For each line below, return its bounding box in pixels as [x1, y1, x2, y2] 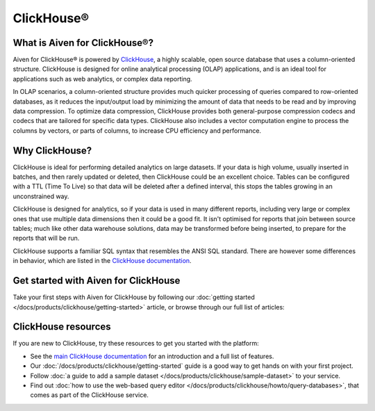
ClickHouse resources [12, 321, 111, 333]
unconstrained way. [12, 192, 69, 200]
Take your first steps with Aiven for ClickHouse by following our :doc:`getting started [12, 293, 255, 302]
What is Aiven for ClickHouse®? [12, 37, 154, 49]
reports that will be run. [12, 234, 80, 243]
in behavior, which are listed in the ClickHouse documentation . [12, 257, 192, 265]
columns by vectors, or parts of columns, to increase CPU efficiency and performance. [12, 126, 262, 135]
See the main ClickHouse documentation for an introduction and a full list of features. [30, 352, 274, 360]
